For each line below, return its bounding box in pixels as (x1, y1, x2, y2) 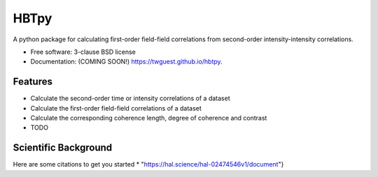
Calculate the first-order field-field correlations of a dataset (30, 104, 202, 112)
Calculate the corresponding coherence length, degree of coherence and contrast (30, 114, 267, 122)
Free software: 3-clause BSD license (30, 48, 136, 56)
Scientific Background (13, 142, 113, 154)
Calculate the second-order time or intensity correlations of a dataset (30, 94, 230, 103)
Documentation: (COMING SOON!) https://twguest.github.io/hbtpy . (30, 57, 223, 66)
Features (13, 76, 52, 87)
